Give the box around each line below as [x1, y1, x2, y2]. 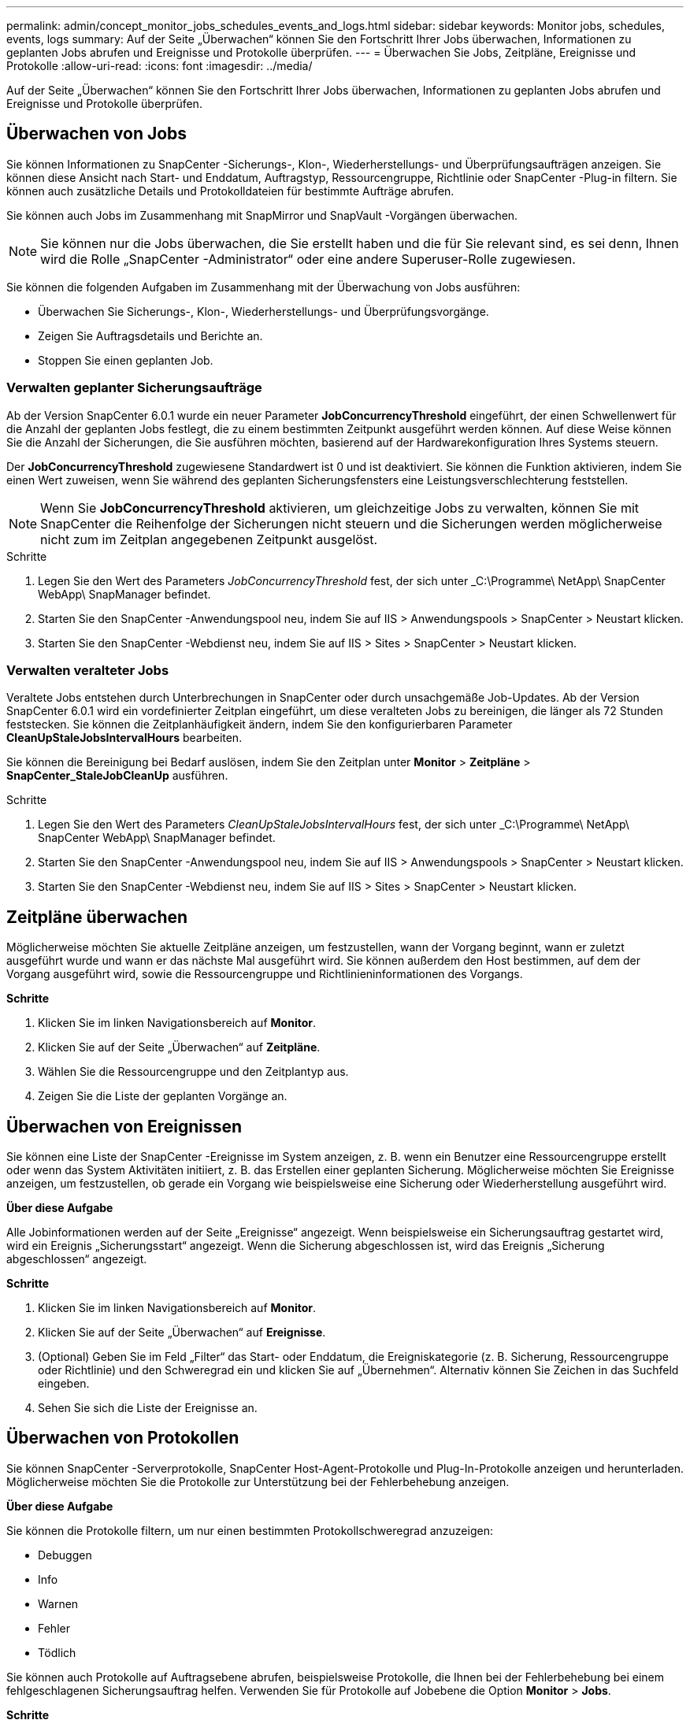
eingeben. [38, 1377, 90, 1391]
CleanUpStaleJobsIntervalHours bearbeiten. [6, 731, 243, 745]
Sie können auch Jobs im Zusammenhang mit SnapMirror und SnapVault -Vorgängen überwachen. [6, 208, 518, 222]
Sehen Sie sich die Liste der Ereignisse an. [38, 1401, 258, 1415]
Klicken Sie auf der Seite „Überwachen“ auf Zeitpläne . [38, 1040, 321, 1055]
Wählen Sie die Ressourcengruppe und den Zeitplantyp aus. [38, 1065, 349, 1079]
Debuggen [38, 1548, 92, 1562]
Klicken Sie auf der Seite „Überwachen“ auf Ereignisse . [38, 1325, 326, 1340]
